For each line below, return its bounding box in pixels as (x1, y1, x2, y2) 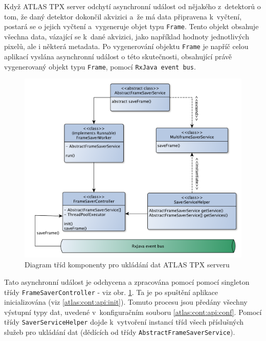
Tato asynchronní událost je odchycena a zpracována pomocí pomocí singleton (4, 276, 250, 287)
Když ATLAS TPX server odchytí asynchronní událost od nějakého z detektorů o (4, 1, 261, 11)
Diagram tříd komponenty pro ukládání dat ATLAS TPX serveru (25, 259, 230, 270)
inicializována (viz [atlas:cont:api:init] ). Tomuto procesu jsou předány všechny (4, 297, 248, 307)
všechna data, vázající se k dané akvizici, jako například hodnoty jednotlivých (4, 31, 249, 41)
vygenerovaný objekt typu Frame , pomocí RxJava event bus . (4, 61, 196, 72)
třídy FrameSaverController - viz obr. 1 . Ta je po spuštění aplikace (4, 286, 218, 297)
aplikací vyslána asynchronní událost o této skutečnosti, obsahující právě (4, 51, 232, 62)
